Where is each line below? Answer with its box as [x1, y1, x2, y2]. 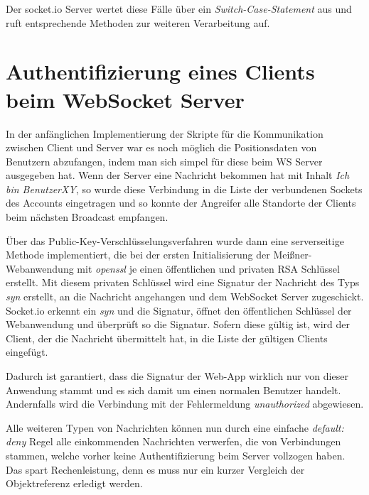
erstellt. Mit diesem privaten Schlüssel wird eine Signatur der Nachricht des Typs [6, 275, 360, 290]
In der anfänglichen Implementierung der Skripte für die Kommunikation [6, 126, 323, 141]
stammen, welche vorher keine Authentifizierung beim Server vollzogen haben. [6, 447, 346, 462]
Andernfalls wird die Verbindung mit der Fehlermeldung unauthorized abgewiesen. [6, 396, 364, 411]
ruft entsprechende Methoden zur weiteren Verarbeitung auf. [6, 15, 270, 30]
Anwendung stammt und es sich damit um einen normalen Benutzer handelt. [6, 382, 341, 397]
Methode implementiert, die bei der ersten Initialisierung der [6, 247, 270, 262]
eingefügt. [6, 344, 48, 359]
